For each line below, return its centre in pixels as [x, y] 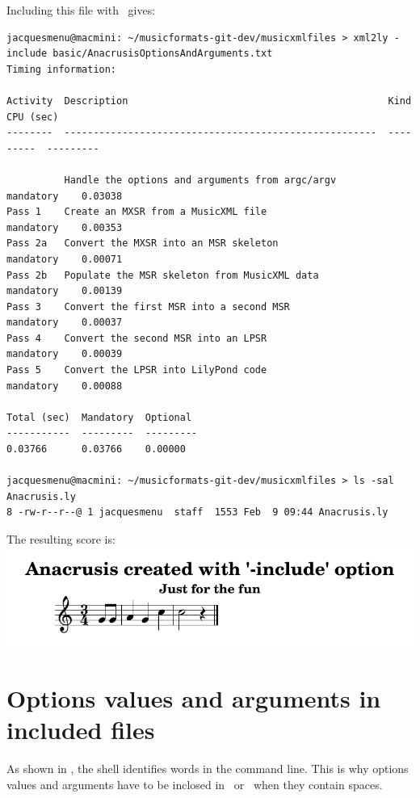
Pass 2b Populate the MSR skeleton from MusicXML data [163, 275]
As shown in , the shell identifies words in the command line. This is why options [208, 769]
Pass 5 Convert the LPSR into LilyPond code [137, 370]
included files [81, 730]
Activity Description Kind [209, 101]
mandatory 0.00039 [65, 354]
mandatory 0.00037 [65, 323]
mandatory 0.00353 [65, 227]
